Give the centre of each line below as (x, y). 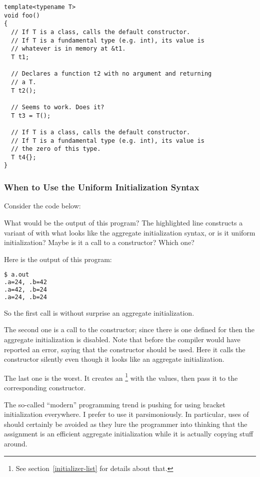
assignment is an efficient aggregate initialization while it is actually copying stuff (129, 434)
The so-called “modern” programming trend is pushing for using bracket (115, 404)
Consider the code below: (42, 206)
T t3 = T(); (31, 115)
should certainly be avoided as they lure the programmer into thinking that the (126, 424)
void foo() (22, 15)
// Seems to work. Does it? (58, 107)
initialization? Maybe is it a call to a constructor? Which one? (99, 242)
